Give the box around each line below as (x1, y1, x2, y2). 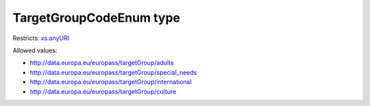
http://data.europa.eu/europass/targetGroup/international (29, 78, 192, 86)
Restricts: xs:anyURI (12, 34, 70, 42)
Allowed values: (12, 46, 58, 54)
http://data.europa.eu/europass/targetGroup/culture (29, 87, 177, 95)
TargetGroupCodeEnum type (12, 10, 181, 25)
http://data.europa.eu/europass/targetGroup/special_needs (29, 68, 197, 76)
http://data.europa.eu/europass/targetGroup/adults (29, 58, 174, 67)
